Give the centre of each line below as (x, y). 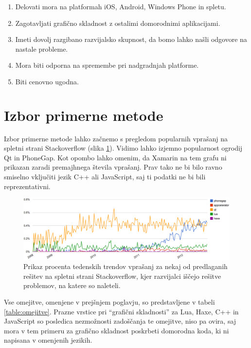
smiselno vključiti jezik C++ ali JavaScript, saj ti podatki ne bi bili (105, 177)
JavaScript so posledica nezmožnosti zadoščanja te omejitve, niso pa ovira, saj (120, 321)
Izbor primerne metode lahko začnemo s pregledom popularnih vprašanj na (116, 138)
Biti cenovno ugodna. (47, 81)
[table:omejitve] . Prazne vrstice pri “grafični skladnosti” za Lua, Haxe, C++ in (121, 311)
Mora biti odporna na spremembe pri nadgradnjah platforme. (107, 65)
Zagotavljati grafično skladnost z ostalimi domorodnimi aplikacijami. (118, 23)
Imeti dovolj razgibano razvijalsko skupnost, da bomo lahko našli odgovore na (131, 39)
